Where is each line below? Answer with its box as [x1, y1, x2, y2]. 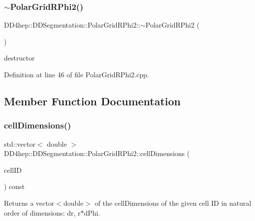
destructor [4, 53, 35, 63]
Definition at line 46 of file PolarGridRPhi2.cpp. [4, 69, 149, 79]
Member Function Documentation [4, 93, 181, 108]
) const [4, 181, 25, 191]
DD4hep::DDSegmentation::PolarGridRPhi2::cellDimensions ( [4, 148, 190, 158]
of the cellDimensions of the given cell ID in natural [95, 197, 252, 208]
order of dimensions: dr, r [4, 207, 81, 218]
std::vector [4, 138, 35, 149]
